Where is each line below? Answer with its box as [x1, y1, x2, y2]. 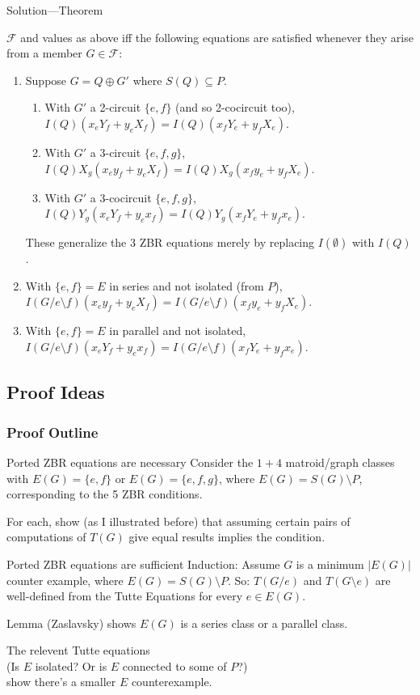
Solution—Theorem [6, 2, 103, 18]
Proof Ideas [6, 379, 105, 405]
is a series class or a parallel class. [180, 614, 348, 631]
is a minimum [296, 555, 364, 572]
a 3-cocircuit [90, 189, 152, 206]
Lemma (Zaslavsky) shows [6, 614, 136, 631]
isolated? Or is [35, 657, 107, 674]
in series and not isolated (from [109, 277, 264, 294]
